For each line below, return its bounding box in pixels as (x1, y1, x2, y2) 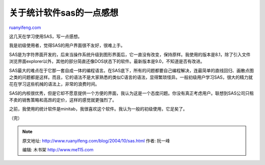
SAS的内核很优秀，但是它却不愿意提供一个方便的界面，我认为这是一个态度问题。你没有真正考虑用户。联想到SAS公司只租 (9, 90, 254, 96)
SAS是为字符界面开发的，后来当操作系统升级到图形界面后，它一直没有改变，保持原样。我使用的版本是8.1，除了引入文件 (9, 52, 251, 57)
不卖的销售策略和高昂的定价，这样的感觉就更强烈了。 (9, 97, 117, 103)
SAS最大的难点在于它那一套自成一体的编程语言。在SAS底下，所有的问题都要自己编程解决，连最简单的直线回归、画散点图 (9, 67, 254, 73)
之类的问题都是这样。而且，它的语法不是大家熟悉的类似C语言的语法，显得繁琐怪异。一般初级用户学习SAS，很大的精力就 (9, 74, 253, 80)
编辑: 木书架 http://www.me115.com (22, 147, 94, 153)
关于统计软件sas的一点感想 (9, 7, 119, 18)
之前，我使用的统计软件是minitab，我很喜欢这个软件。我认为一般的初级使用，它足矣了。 (9, 106, 187, 112)
